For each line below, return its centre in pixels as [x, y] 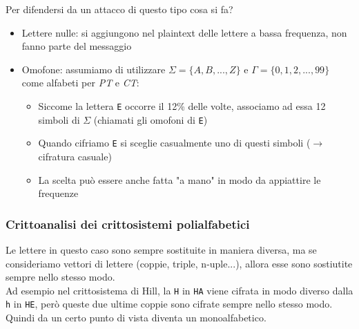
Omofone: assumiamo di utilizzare [94, 69]
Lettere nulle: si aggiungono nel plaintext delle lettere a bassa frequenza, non [184, 32]
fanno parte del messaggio [77, 46]
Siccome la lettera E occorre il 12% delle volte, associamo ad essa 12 [182, 105]
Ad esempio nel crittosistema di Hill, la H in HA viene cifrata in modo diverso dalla [179, 290]
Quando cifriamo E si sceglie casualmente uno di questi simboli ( [174, 143]
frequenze [58, 193]
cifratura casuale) [75, 156]
